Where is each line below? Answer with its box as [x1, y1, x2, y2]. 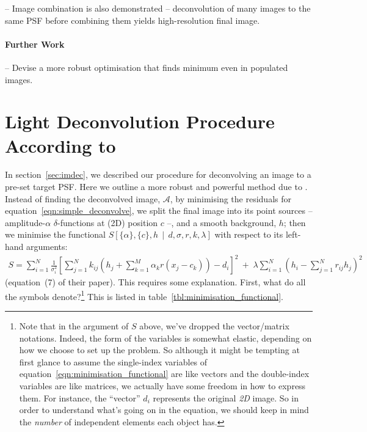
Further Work [5, 37, 65, 50]
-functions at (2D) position [57, 216, 158, 229]
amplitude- [5, 216, 46, 229]
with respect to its [214, 228, 283, 241]
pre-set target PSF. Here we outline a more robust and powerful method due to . [5, 180, 308, 193]
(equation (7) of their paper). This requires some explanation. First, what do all [5, 276, 306, 288]
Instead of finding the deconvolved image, [5, 192, 161, 205]
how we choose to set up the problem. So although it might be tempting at [19, 343, 300, 356]
